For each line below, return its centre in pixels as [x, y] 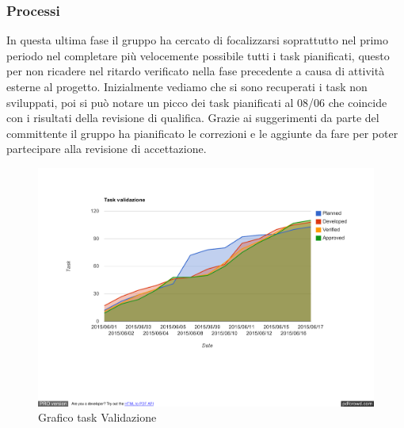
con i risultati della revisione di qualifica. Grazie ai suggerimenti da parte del [193, 118]
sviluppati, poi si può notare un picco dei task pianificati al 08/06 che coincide [197, 102]
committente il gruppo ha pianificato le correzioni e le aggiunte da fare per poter [202, 133]
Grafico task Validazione [97, 417]
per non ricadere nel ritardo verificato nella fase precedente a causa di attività [196, 71]
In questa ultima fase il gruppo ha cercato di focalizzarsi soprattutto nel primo [197, 40]
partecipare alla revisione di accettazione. [107, 149]
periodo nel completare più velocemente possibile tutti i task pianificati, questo [198, 55]
